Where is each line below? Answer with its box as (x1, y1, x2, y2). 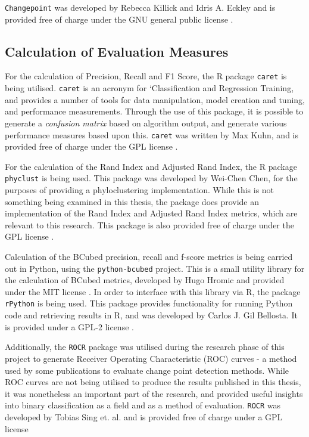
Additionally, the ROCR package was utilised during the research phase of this (5, 340, 285, 353)
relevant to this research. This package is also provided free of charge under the (5, 218, 294, 231)
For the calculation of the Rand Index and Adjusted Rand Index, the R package (5, 160, 297, 172)
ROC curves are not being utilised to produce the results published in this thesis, (5, 376, 301, 388)
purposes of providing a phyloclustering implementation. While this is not (5, 184, 274, 196)
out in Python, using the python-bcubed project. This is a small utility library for (5, 262, 305, 274)
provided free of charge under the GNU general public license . (5, 13, 233, 25)
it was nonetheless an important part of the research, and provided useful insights (5, 387, 303, 399)
